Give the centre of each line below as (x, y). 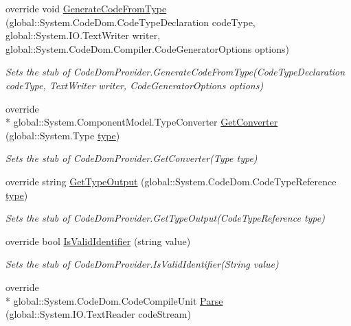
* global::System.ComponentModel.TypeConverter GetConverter (142, 122)
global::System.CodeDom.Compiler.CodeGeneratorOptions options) (147, 48)
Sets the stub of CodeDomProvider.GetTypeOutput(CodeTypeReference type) (165, 218)
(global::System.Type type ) (63, 135)
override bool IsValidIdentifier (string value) (98, 241)
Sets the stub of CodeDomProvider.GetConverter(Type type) (132, 158)
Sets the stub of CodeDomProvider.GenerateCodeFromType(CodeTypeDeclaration (175, 72)
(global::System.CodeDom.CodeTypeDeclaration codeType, (131, 22)
